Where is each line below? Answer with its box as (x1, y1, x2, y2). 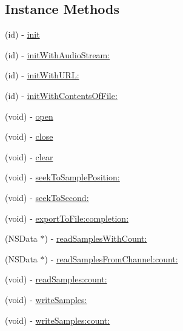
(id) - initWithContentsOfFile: (5, 89, 118, 101)
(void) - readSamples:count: (5, 273, 107, 285)
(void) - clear (5, 150, 53, 163)
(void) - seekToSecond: (5, 191, 89, 203)
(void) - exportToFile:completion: (5, 211, 129, 224)
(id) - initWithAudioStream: (5, 48, 110, 61)
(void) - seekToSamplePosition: (5, 171, 120, 183)
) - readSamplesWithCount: (44, 232, 147, 245)
